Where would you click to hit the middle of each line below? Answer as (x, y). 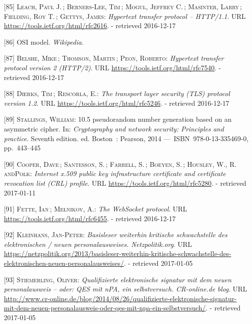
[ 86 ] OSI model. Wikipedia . (44, 41)
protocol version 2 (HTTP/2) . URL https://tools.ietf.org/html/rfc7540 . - (112, 67)
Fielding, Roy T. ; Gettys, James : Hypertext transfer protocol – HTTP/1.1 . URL (125, 16)
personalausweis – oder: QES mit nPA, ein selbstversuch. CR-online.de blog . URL (126, 289)
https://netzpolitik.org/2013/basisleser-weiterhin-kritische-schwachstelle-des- (118, 253)
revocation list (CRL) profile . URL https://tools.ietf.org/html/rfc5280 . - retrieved (125, 183)
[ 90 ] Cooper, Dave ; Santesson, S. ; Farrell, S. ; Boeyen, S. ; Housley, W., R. (120, 164)
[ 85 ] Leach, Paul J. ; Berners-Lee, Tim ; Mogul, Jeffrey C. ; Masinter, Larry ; (123, 6)
